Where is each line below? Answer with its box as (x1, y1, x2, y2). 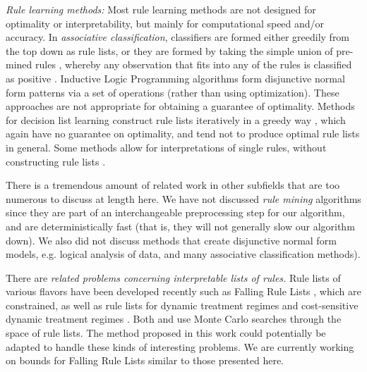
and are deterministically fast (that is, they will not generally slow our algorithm (6, 218, 355, 233)
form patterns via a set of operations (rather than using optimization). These (6, 85, 339, 99)
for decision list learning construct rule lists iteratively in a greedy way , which (6, 112, 346, 127)
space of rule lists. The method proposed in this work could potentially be (6, 325, 326, 340)
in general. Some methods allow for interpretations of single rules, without (6, 139, 327, 154)
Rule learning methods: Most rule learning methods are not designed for (6, 2, 316, 16)
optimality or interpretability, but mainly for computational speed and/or (6, 15, 325, 30)
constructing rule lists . (6, 154, 106, 168)
